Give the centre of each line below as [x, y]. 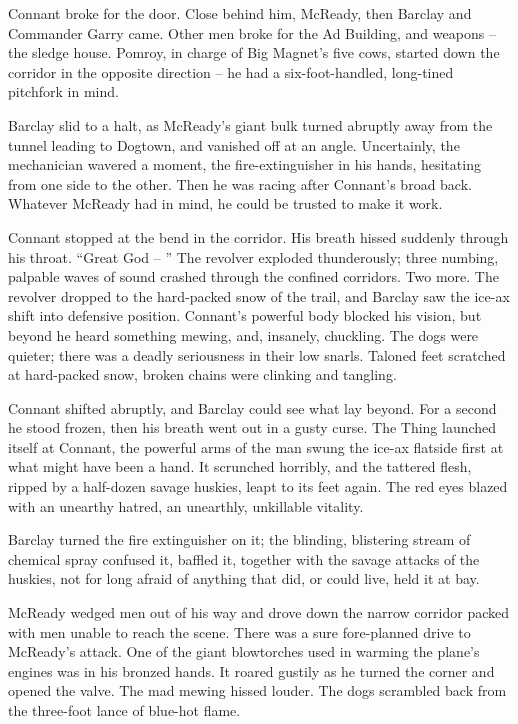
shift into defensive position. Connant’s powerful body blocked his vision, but [245, 315]
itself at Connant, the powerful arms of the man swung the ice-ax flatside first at [256, 446]
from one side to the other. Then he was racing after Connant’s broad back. [240, 183]
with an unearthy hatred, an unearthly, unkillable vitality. [186, 505]
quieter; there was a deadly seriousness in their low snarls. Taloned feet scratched [257, 354]
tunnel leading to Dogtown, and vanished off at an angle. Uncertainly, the [234, 144]
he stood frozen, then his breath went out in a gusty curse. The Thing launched [252, 427]
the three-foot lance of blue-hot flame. [124, 710]
